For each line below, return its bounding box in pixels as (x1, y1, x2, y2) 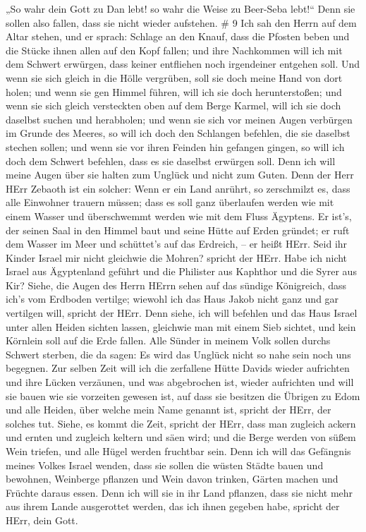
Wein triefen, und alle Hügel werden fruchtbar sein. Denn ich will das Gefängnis (6, 444, 351, 458)
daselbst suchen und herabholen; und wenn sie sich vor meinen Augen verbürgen (6, 111, 353, 126)
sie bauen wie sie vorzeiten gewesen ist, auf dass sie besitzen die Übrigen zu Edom (6, 388, 360, 403)
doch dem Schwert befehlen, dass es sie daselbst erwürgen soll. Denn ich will (6, 153, 336, 168)
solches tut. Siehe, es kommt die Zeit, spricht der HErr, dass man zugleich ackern (6, 416, 356, 430)
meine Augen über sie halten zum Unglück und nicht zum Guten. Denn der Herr (6, 167, 354, 182)
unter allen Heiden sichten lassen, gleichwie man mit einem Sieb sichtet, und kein (6, 319, 356, 334)
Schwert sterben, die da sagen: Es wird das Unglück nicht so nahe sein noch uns (6, 346, 351, 361)
